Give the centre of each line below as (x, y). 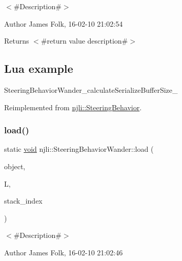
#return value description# (84, 41)
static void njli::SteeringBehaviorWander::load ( (79, 149)
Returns (17, 41)
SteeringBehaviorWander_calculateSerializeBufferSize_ (91, 89)
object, (15, 166)
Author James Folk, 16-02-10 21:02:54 (64, 23)
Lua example (39, 68)
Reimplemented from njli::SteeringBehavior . (73, 107)
